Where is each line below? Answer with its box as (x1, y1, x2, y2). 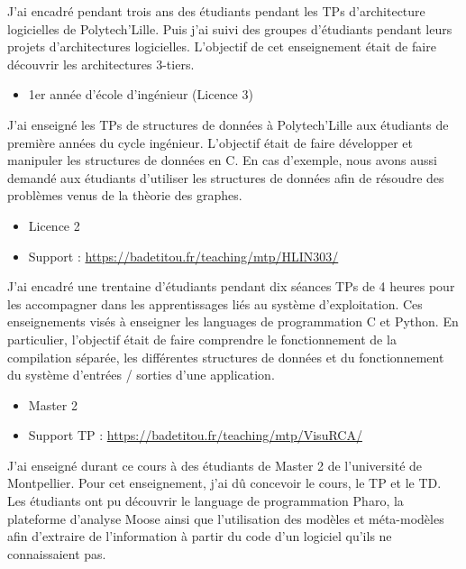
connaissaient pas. (7, 544, 106, 563)
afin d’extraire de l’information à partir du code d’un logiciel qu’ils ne (7, 527, 392, 546)
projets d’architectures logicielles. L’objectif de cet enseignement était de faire (7, 37, 436, 56)
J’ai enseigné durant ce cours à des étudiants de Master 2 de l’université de (7, 455, 423, 474)
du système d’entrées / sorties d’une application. (7, 365, 275, 384)
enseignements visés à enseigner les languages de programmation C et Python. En (7, 312, 459, 331)
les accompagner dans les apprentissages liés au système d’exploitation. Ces (7, 294, 423, 313)
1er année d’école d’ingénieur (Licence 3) (28, 85, 253, 104)
